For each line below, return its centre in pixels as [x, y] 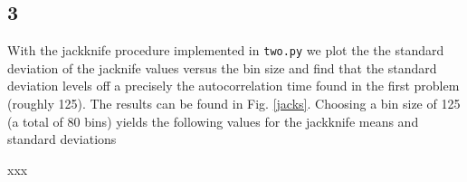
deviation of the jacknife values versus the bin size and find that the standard [222, 67]
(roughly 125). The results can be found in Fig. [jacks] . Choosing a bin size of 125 [234, 104]
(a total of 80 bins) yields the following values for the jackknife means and [213, 121]
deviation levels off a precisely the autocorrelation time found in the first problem [233, 86]
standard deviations [62, 139]
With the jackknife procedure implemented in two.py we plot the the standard [226, 50]
